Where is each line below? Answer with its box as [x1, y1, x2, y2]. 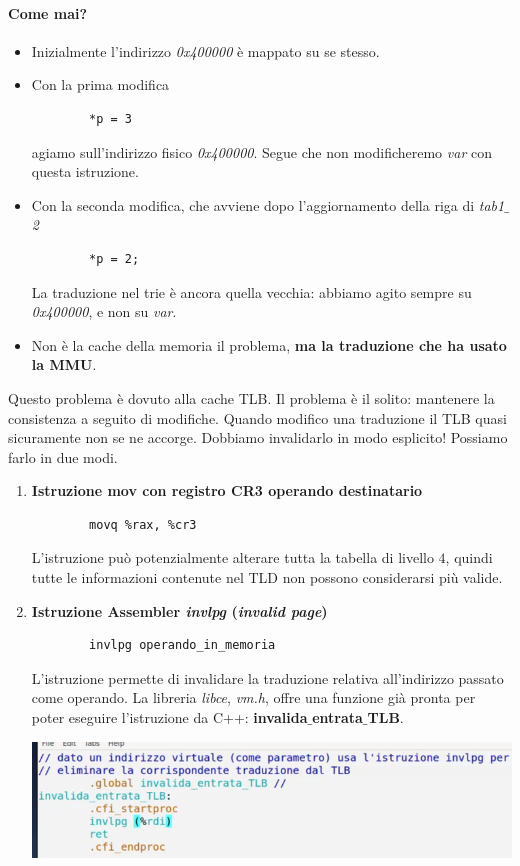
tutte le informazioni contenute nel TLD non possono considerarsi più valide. [31, 567, 503, 588]
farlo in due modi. [8, 446, 118, 467]
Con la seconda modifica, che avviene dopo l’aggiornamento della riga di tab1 [31, 194, 505, 215]
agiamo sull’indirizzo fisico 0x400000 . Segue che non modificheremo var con [31, 141, 492, 162]
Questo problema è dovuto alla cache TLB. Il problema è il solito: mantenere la [8, 387, 495, 408]
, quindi [445, 547, 493, 568]
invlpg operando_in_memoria [89, 638, 276, 653]
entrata [312, 707, 363, 728]
